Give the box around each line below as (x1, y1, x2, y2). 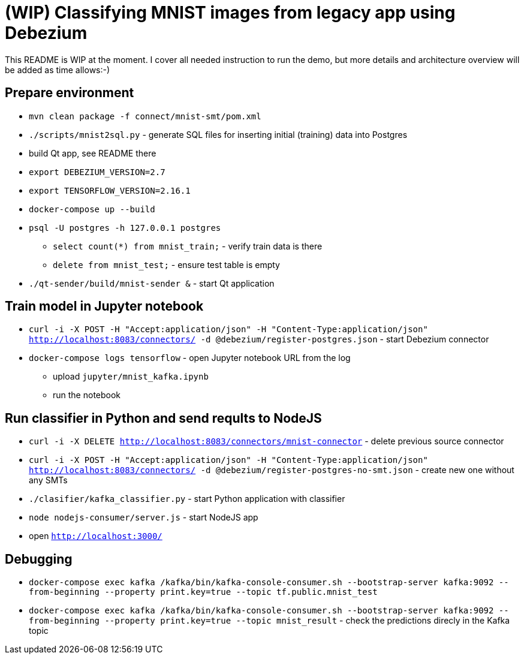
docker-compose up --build (29, 204, 155, 214)
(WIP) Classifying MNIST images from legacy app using (5, 2, 456, 23)
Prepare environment (5, 85, 134, 101)
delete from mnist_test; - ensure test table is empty (53, 259, 280, 270)
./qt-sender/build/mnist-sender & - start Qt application (29, 278, 275, 288)
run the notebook (53, 390, 121, 401)
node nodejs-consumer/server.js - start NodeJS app (29, 512, 258, 523)
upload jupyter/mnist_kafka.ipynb (53, 371, 209, 382)
